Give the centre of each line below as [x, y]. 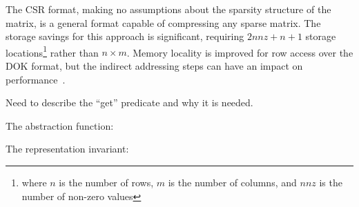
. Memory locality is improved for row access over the [240, 52]
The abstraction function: [60, 125]
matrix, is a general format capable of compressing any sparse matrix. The [163, 22]
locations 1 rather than [52, 51]
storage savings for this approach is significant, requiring [125, 36]
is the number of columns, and [232, 182]
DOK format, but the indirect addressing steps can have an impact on [154, 66]
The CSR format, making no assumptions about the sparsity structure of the [168, 9]
